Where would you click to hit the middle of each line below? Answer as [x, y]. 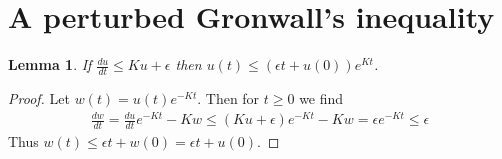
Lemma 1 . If [50, 64]
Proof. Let [39, 97]
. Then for [228, 97]
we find [321, 97]
